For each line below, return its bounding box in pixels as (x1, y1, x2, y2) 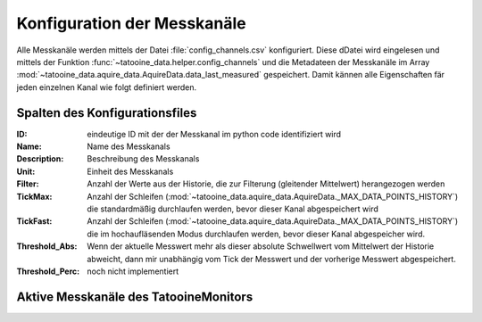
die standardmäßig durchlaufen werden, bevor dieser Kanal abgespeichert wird (87, 203, 379, 214)
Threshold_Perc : (16, 266, 80, 277)
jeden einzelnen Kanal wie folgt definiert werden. (16, 81, 196, 93)
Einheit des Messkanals (87, 166, 174, 177)
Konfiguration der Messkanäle (16, 13, 247, 33)
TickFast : (16, 216, 53, 227)
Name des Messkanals (87, 141, 170, 152)
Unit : (16, 166, 36, 177)
